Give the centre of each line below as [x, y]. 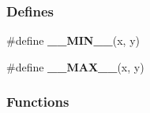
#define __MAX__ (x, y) [75, 66]
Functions [38, 102]
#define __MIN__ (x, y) [73, 40]
